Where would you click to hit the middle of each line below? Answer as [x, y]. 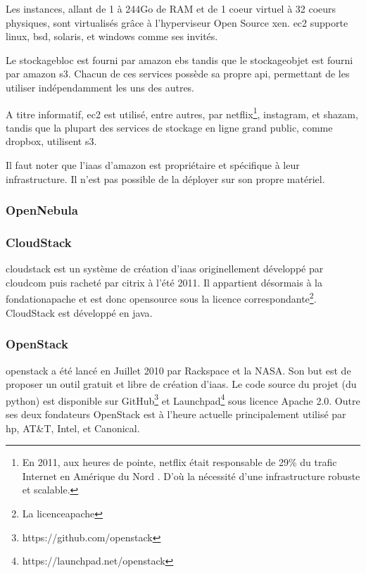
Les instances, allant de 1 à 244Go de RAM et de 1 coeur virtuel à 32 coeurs [171, 8]
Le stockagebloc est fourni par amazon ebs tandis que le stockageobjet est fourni [179, 59]
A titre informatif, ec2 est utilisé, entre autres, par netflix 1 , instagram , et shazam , [182, 113]
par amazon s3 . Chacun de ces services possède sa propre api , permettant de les [178, 74]
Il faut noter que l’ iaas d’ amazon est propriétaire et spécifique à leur [153, 165]
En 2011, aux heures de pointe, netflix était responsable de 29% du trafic [179, 462]
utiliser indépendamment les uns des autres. [100, 87]
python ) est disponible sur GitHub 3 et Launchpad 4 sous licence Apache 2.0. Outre [183, 399]
